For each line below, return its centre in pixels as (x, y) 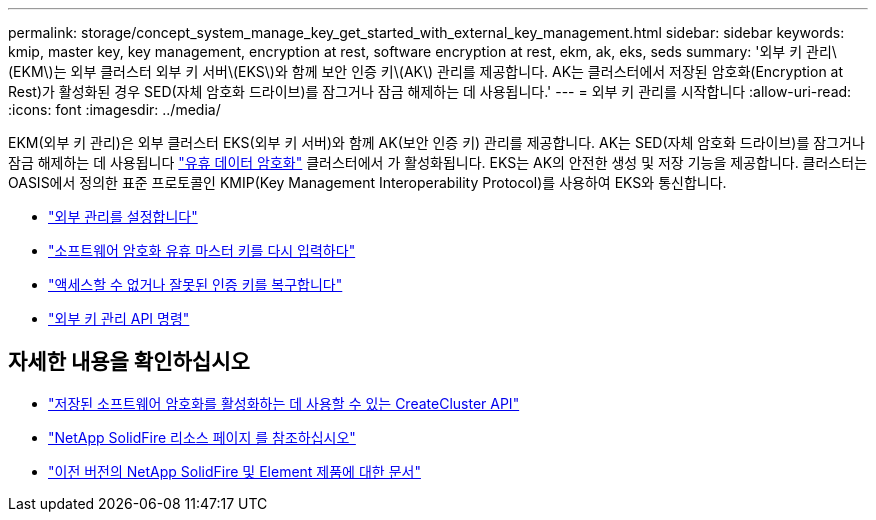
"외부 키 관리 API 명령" (119, 318)
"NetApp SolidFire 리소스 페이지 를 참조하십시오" (202, 437)
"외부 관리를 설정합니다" (123, 216)
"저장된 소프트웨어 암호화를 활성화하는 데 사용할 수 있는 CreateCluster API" (284, 403)
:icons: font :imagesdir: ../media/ (114, 109)
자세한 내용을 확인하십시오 (129, 362)
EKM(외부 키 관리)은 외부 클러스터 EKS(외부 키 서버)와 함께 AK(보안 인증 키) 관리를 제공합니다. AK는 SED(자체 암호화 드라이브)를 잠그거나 (436, 142)
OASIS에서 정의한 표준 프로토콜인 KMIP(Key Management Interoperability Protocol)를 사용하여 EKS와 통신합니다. (367, 182)
